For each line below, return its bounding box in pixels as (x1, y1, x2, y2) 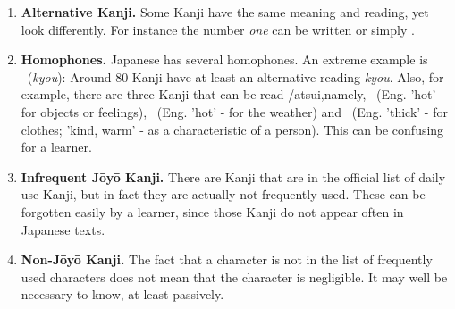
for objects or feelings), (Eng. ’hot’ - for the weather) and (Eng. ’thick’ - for (21, 102, 448, 121)
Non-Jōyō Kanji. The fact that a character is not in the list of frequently (21, 250, 433, 269)
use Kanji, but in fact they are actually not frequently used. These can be (21, 185, 426, 204)
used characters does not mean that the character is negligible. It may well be (21, 267, 448, 286)
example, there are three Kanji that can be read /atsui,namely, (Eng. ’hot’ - (21, 85, 444, 104)
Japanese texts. (21, 220, 105, 238)
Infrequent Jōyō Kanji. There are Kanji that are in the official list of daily (21, 167, 446, 186)
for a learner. (21, 138, 92, 156)
